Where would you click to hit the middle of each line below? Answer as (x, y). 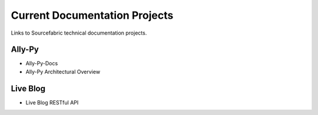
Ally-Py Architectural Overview (63, 72)
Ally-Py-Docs (42, 63)
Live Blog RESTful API (52, 102)
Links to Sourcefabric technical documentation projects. (79, 33)
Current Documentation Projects (92, 15)
